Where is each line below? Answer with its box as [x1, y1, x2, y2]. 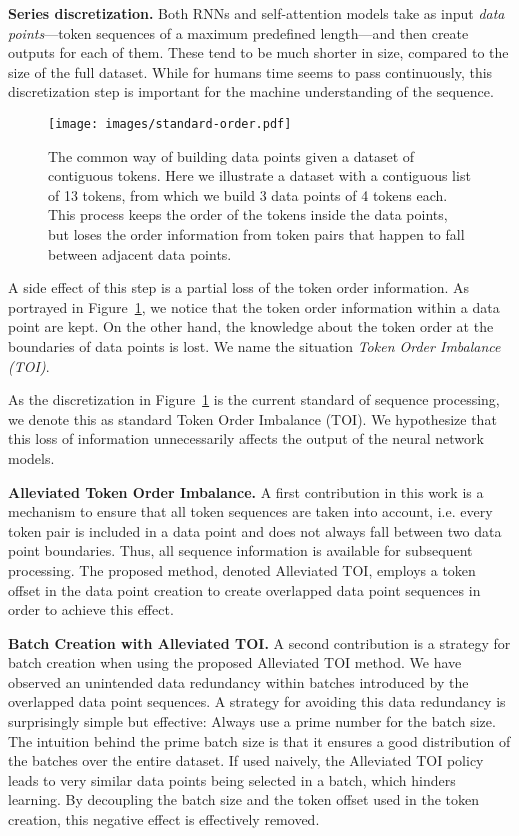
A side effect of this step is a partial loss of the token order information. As [8, 277, 470, 298]
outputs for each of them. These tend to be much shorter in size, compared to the [8, 42, 509, 63]
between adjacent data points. [48, 243, 232, 264]
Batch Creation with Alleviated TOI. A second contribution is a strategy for [8, 632, 511, 653]
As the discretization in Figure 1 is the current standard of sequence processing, [8, 389, 500, 410]
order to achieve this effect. [8, 599, 174, 620]
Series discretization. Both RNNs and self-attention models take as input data [8, 3, 505, 23]
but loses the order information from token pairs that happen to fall [48, 224, 465, 244]
